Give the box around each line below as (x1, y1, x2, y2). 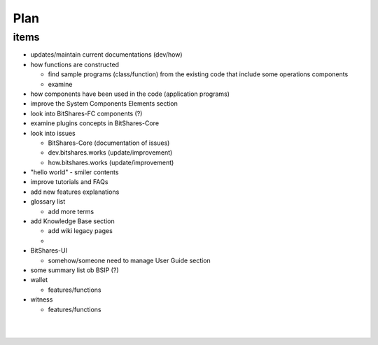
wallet (30, 276, 48, 284)
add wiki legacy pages (48, 227, 113, 235)
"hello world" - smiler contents (30, 168, 119, 176)
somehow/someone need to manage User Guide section (48, 256, 211, 265)
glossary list (30, 197, 66, 206)
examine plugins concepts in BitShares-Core (30, 119, 160, 127)
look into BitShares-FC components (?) (30, 109, 143, 118)
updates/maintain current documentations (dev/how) (30, 50, 183, 59)
